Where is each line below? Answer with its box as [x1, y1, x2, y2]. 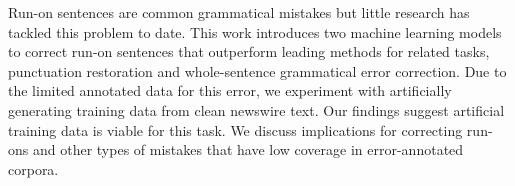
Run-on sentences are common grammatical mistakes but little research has [8, 2, 470, 22]
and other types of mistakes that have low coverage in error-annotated [32, 139, 464, 160]
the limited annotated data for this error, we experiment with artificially [8, 80, 452, 101]
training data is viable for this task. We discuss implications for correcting [8, 119, 463, 140]
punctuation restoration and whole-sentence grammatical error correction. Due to [8, 60, 507, 81]
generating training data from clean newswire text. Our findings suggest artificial [8, 99, 505, 120]
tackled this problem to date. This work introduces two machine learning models [8, 21, 502, 42]
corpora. [8, 158, 59, 179]
